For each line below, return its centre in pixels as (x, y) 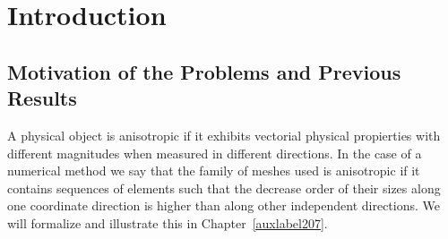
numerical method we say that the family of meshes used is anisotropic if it (214, 171)
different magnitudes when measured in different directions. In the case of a (215, 153)
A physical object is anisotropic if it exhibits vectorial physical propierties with (224, 135)
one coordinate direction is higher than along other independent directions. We (224, 205)
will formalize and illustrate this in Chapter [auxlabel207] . (168, 222)
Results (42, 98)
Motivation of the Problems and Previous (204, 71)
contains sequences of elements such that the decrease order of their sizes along (224, 188)
